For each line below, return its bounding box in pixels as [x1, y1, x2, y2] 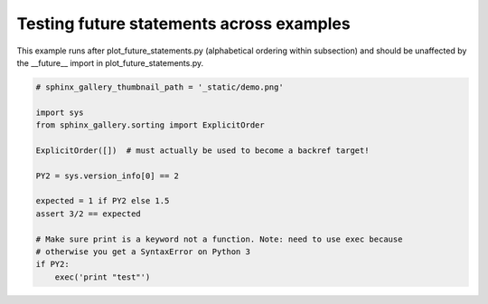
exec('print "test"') [54, 271, 151, 282]
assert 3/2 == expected [35, 208, 142, 219]
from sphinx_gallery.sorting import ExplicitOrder [35, 120, 266, 130]
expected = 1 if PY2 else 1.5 [35, 195, 170, 206]
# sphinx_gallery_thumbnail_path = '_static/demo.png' [35, 81, 284, 92]
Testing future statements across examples [16, 14, 352, 33]
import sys [35, 107, 84, 118]
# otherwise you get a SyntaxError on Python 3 [35, 247, 250, 257]
